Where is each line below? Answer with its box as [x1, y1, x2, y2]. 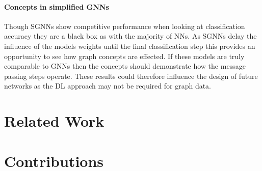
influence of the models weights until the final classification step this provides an [4, 40, 255, 51]
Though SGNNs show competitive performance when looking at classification [4, 20, 245, 31]
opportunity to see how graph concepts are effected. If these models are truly [4, 50, 245, 61]
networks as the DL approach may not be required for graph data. [4, 80, 212, 91]
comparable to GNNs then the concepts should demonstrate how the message [4, 61, 246, 71]
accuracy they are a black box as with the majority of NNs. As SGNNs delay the [4, 31, 257, 41]
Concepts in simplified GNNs [4, 1, 109, 12]
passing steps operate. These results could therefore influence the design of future [4, 70, 258, 81]
